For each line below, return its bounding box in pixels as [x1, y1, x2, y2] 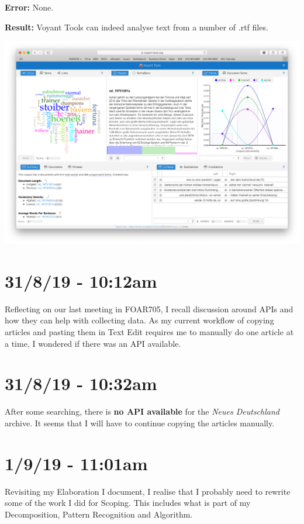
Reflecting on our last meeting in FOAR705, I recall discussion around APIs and [5, 302, 293, 315]
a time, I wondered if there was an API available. [5, 337, 181, 349]
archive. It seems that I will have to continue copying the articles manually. [5, 416, 275, 429]
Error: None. [5, 1, 54, 13]
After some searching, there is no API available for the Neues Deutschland [5, 405, 279, 418]
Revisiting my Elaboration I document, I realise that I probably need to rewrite [5, 485, 291, 497]
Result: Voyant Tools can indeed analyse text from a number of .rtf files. [5, 20, 268, 33]
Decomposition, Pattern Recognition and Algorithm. [5, 508, 193, 520]
